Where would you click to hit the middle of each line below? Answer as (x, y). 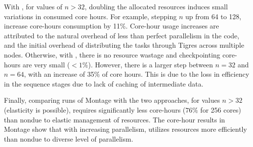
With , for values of (33, 6)
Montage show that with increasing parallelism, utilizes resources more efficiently (126, 129)
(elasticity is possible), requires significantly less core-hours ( (95, 109)
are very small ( (46, 64)
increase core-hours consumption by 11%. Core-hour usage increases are (112, 26)
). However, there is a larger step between (151, 64)
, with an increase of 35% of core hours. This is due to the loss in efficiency (137, 74)
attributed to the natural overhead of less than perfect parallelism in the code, (122, 35)
